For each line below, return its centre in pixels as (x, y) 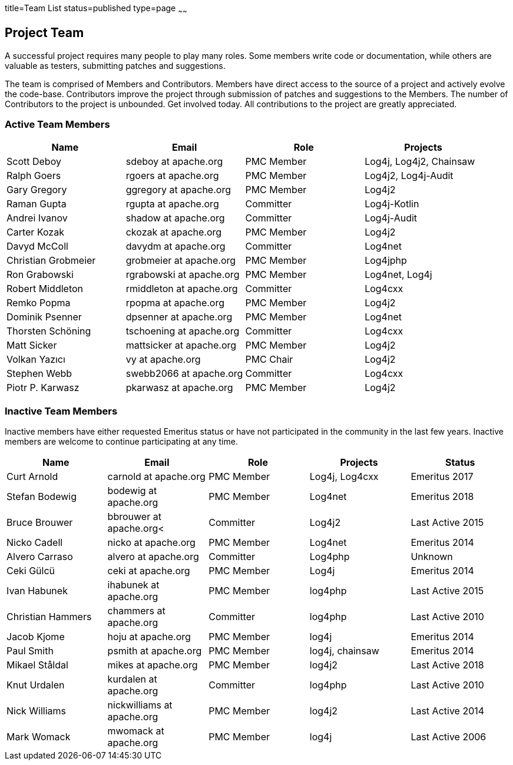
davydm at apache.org (176, 246)
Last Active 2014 (448, 711)
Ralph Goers (34, 176)
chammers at (136, 611)
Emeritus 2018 (442, 497)
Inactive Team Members (61, 411)
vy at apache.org (163, 360)
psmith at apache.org (155, 651)
